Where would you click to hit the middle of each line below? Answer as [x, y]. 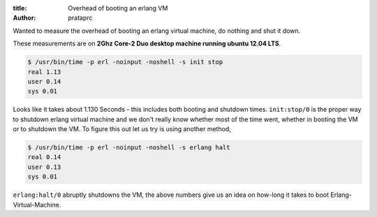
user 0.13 [44, 167]
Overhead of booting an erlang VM [118, 8]
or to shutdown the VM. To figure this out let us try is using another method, [122, 129]
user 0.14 [44, 81]
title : [20, 8]
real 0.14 [44, 157]
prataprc [80, 18]
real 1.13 [44, 72]
